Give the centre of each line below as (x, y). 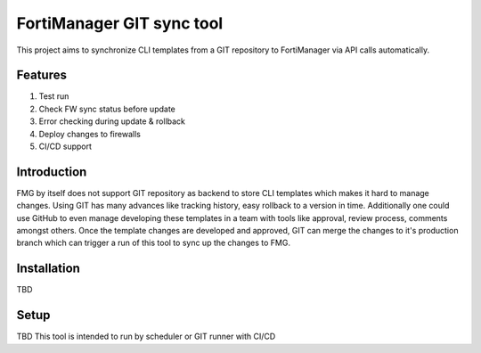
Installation (48, 269)
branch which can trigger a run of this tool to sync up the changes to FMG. (154, 243)
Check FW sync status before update (107, 109)
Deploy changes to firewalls (90, 134)
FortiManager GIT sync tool (120, 23)
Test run (54, 96)
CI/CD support (65, 146)
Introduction (52, 172)
